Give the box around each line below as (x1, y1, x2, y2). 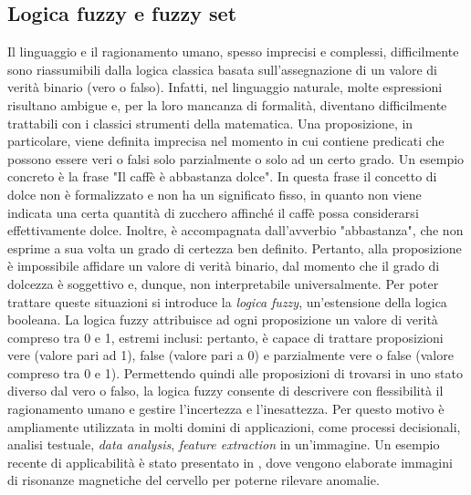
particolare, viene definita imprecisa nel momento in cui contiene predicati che (7, 131, 445, 150)
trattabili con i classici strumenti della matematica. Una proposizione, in (7, 113, 413, 132)
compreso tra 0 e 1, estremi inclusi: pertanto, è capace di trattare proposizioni (7, 327, 444, 346)
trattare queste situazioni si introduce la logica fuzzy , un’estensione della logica (7, 292, 447, 311)
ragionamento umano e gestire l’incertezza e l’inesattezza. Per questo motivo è (7, 399, 445, 418)
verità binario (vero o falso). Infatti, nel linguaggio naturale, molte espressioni (7, 77, 443, 97)
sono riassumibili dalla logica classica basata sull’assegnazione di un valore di (7, 59, 437, 78)
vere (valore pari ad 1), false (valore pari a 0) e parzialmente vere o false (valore (7, 345, 454, 365)
